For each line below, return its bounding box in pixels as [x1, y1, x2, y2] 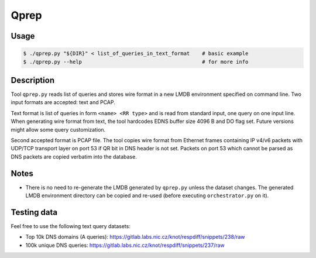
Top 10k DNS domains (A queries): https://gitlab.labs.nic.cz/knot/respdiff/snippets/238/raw [25, 233, 245, 240]
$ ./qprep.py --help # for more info [23, 59, 249, 65]
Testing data [11, 207, 58, 217]
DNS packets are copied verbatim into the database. [11, 153, 137, 160]
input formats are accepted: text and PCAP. [11, 99, 115, 106]
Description [11, 75, 55, 85]
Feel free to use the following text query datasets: [11, 222, 131, 229]
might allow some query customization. [11, 126, 106, 133]
